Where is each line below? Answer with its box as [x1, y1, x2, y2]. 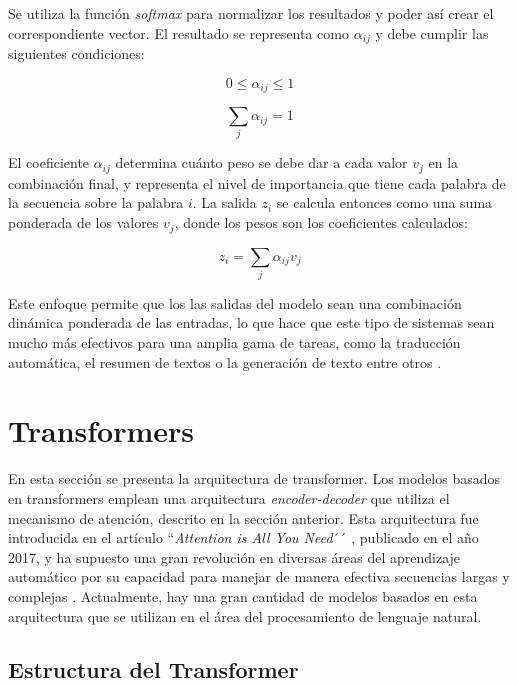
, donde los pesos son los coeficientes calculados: [174, 212, 468, 233]
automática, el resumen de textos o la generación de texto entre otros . [8, 351, 442, 372]
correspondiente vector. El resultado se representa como [8, 22, 349, 43]
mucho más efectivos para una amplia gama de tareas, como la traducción [8, 332, 461, 353]
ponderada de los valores [8, 212, 159, 233]
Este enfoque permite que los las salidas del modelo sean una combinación [8, 292, 462, 313]
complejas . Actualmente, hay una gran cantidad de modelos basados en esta [8, 585, 478, 606]
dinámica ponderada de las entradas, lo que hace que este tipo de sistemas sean [8, 312, 495, 333]
